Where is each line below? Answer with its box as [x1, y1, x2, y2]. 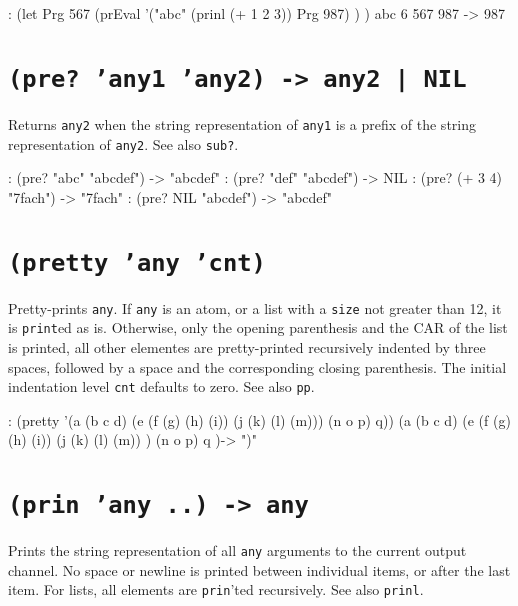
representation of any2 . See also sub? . [8, 133, 239, 154]
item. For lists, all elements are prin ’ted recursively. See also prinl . [8, 579, 424, 600]
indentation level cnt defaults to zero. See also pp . [8, 376, 315, 397]
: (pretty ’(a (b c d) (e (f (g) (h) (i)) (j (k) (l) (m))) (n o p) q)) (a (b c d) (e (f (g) [8, 409, 511, 430]
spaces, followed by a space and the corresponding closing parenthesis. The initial [8, 356, 507, 377]
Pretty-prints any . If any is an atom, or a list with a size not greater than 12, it [8, 297, 502, 318]
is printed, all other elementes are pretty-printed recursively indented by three [8, 336, 486, 357]
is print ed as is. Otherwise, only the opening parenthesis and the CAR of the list [8, 317, 508, 338]
